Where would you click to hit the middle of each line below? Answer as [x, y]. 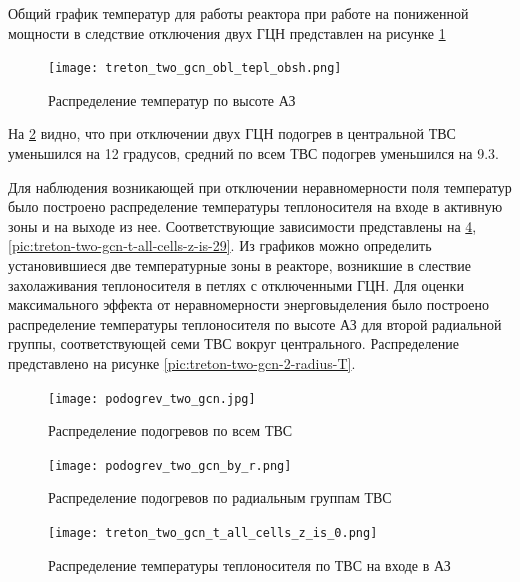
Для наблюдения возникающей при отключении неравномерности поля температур [260, 186]
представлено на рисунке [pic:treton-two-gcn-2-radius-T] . [182, 362]
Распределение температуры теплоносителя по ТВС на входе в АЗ [249, 564]
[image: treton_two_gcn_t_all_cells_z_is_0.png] [213, 533]
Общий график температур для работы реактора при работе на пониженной [238, 13]
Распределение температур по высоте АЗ [172, 99]
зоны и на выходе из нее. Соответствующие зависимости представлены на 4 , [242, 225]
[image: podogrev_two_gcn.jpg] [152, 398]
